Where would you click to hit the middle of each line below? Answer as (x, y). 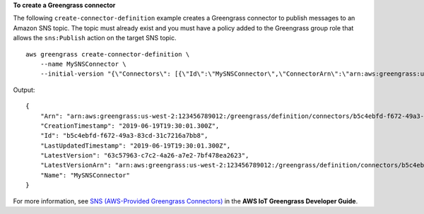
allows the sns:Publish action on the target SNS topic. (95, 38)
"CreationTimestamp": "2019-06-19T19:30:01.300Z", (130, 126)
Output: (24, 90)
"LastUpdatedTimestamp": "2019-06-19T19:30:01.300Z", (135, 145)
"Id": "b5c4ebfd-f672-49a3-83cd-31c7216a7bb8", (124, 136)
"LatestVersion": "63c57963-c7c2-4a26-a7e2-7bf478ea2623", (145, 156)
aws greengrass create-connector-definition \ (108, 54)
